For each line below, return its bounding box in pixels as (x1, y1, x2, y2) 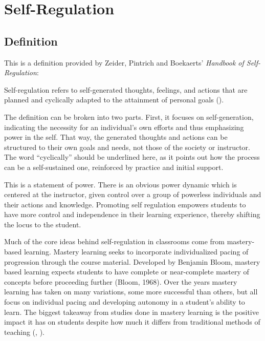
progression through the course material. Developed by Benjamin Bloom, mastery (4, 256, 260, 267)
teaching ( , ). (4, 326, 45, 337)
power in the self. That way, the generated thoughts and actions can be (4, 132, 228, 142)
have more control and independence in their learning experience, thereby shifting (4, 209, 260, 220)
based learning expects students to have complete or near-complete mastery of (4, 266, 249, 277)
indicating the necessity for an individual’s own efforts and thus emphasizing (4, 121, 244, 132)
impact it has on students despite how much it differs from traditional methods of (4, 316, 260, 327)
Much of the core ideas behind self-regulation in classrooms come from (4, 236, 225, 247)
